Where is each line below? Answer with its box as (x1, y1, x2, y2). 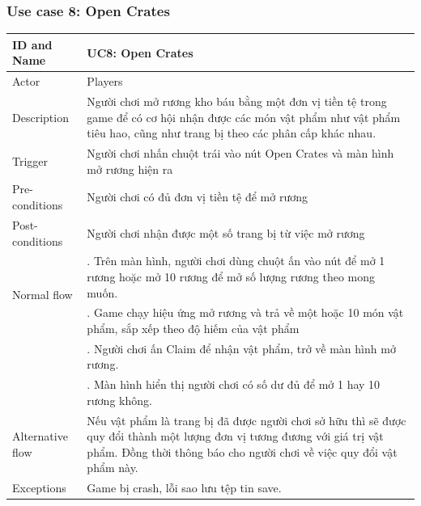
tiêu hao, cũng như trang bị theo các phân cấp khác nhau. (87, 124, 376, 141)
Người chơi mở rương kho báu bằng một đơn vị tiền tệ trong (87, 93, 387, 109)
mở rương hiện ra (87, 160, 173, 177)
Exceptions (12, 479, 66, 496)
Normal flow (12, 286, 73, 303)
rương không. (87, 391, 152, 408)
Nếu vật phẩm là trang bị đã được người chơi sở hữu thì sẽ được (87, 411, 406, 428)
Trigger (12, 152, 49, 169)
